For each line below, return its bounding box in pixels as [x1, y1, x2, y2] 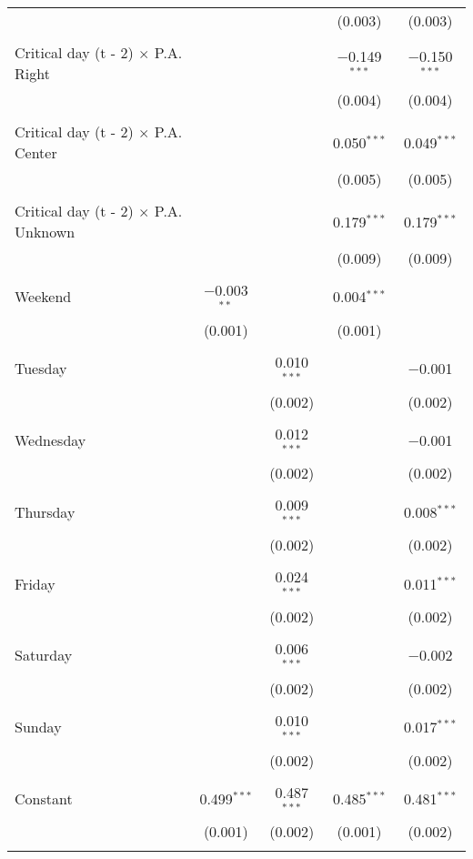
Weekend [15, 286, 72, 308]
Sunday [15, 716, 62, 738]
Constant [15, 787, 73, 809]
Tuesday [15, 358, 67, 379]
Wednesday [15, 429, 86, 450]
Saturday [15, 644, 73, 666]
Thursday [15, 500, 75, 522]
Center [15, 142, 57, 163]
